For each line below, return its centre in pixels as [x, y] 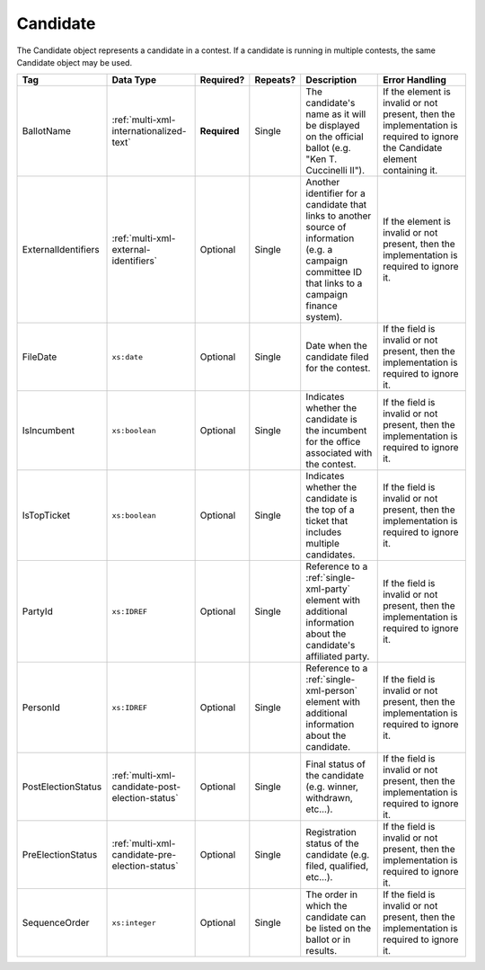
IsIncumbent [48, 431]
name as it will [336, 114]
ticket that [327, 521]
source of [326, 227]
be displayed [333, 126]
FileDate [40, 357]
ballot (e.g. [328, 148]
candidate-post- [146, 787]
